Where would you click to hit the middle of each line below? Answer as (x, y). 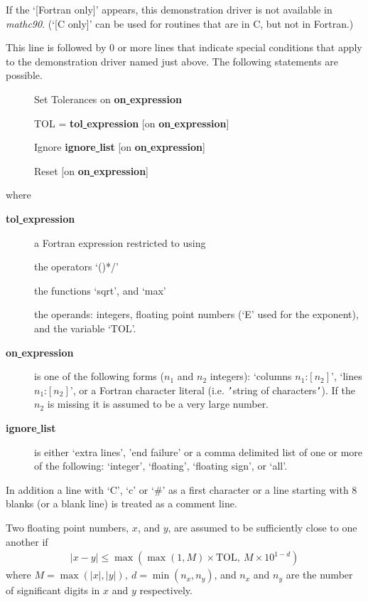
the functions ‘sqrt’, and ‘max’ (100, 290)
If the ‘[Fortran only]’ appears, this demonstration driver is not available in (169, 9)
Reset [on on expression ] (91, 170)
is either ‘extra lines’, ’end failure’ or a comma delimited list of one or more (199, 451)
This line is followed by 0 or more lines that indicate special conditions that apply (184, 47)
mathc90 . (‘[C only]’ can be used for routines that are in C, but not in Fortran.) (180, 23)
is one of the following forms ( (99, 376)
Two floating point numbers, (67, 527)
